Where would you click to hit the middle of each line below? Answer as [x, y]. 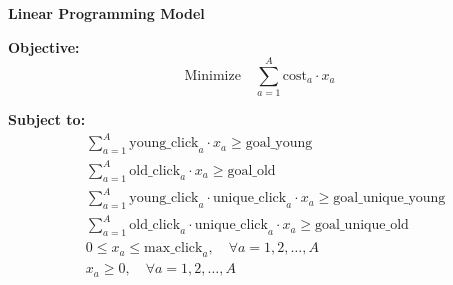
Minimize [212, 75]
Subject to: [47, 119]
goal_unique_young [389, 198]
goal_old [251, 170]
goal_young [279, 143]
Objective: [44, 46]
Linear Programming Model [106, 13]
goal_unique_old [362, 225]
